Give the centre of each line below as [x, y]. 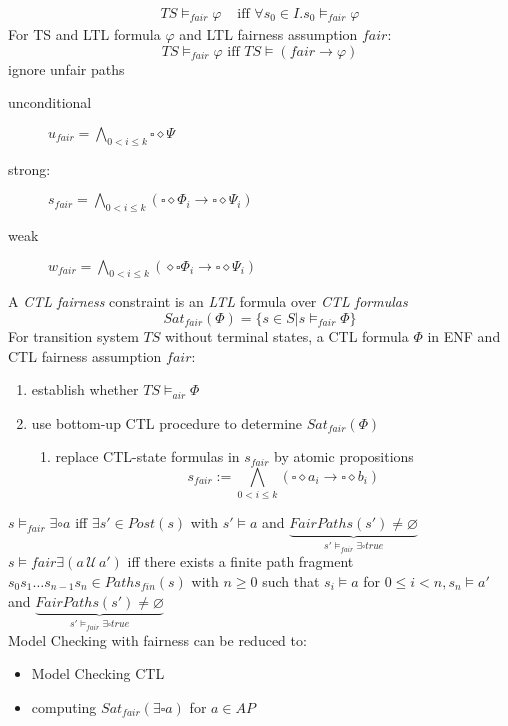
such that [291, 580]
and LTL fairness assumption [268, 34]
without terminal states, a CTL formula [286, 335]
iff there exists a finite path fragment [240, 561]
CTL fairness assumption [85, 355]
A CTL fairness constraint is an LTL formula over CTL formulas [208, 301]
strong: [29, 168]
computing [64, 706]
